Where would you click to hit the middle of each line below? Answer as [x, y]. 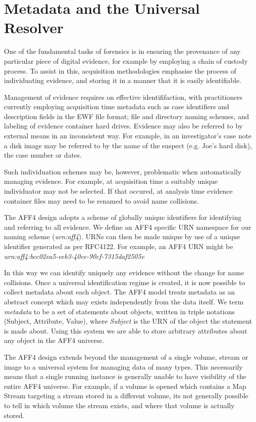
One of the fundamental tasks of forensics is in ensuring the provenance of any [122, 51]
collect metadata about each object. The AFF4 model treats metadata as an [119, 292]
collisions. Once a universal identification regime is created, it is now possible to [125, 282]
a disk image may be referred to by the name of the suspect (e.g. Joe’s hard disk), [128, 145]
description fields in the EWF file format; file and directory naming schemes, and [127, 116]
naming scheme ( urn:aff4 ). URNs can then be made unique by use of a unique [122, 236]
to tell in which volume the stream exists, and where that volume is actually [119, 405]
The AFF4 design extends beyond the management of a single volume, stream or [126, 357]
